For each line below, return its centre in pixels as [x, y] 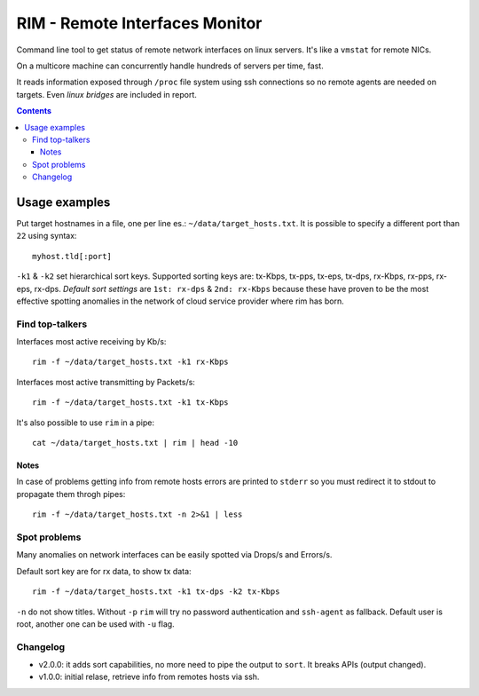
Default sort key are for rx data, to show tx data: [104, 571]
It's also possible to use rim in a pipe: [86, 423]
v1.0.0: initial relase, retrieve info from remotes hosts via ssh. [149, 677]
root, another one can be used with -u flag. [95, 624]
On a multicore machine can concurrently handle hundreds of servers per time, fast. [170, 66]
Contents [34, 111]
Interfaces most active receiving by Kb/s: [91, 342]
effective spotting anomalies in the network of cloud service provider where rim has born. [181, 301]
